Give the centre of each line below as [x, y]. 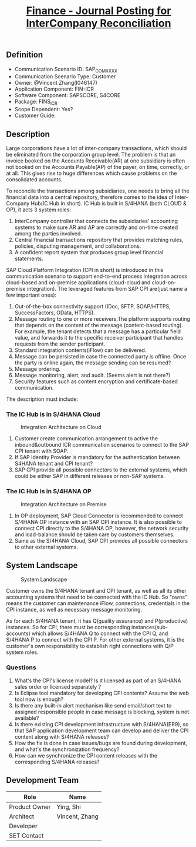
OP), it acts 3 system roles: [39, 210]
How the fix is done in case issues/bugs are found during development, [101, 743]
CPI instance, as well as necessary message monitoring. [74, 610]
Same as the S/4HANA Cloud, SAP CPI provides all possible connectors [101, 540]
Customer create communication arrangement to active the [86, 439]
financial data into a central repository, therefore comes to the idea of [90, 197]
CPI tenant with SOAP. [41, 451]
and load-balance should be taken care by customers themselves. [94, 534]
